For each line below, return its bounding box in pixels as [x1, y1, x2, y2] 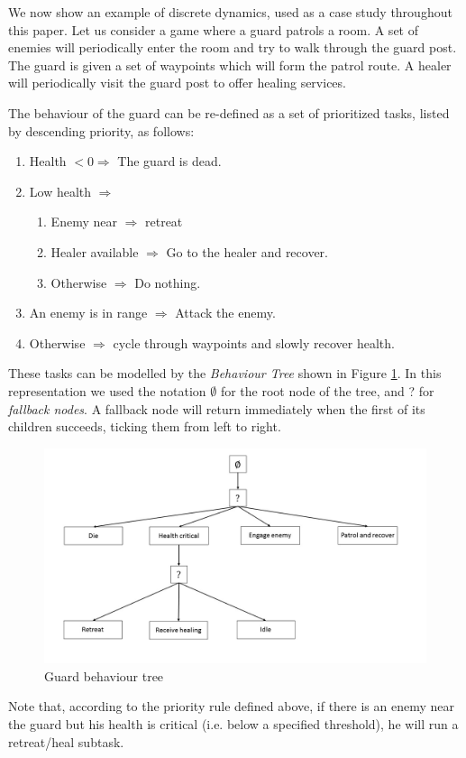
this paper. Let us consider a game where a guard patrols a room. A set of [8, 20, 418, 39]
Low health [29, 181, 92, 200]
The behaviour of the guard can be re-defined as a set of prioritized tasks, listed [8, 103, 450, 122]
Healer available [50, 242, 139, 261]
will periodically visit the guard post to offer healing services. [8, 73, 346, 92]
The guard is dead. [117, 152, 222, 171]
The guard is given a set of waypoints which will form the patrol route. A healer [8, 55, 452, 74]
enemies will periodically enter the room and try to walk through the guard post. [8, 38, 457, 57]
